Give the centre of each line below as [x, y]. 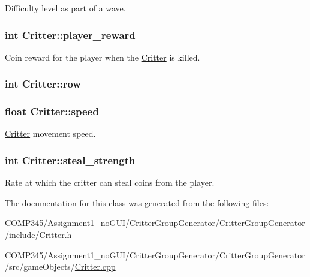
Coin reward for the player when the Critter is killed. [103, 57]
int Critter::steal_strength [70, 160]
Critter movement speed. [50, 133]
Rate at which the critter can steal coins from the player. [110, 183]
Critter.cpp [95, 267]
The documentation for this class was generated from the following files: [137, 202]
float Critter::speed [52, 111]
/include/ [22, 235]
